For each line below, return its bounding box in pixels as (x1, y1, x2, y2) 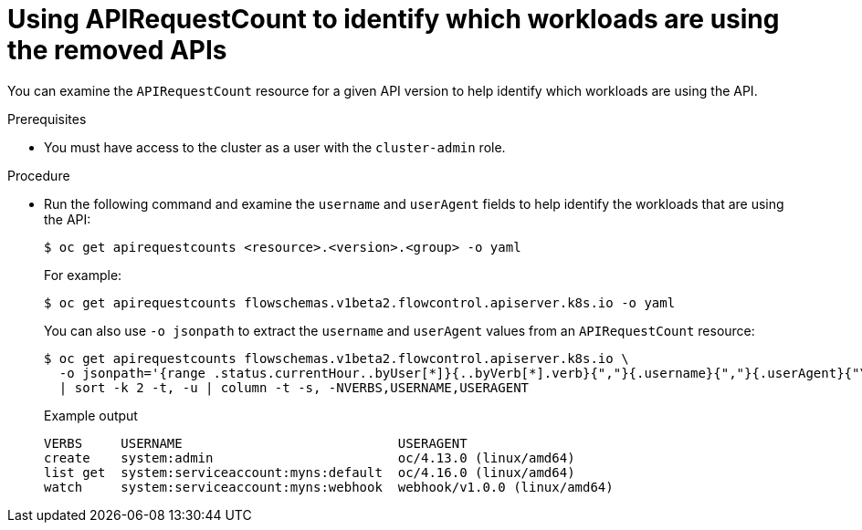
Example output (44, 407, 138, 423)
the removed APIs (7, 35, 227, 66)
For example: (44, 266, 122, 283)
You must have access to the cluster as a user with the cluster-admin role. (44, 139, 506, 155)
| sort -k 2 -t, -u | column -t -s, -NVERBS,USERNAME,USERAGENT (58, 379, 530, 395)
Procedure (7, 167, 70, 183)
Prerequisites (7, 110, 87, 127)
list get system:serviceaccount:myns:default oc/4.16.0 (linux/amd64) (44, 464, 575, 480)
